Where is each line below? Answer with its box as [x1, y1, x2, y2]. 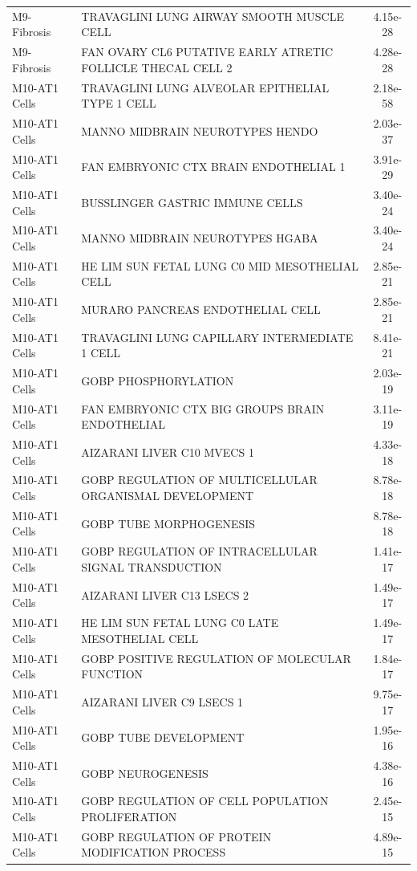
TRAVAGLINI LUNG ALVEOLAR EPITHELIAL [81, 79, 330, 96]
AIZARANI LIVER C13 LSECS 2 [81, 586, 249, 603]
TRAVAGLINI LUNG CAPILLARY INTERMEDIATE [81, 328, 354, 345]
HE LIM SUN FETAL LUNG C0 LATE [81, 614, 279, 631]
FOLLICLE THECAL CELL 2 [81, 59, 233, 75]
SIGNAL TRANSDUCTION [81, 558, 222, 575]
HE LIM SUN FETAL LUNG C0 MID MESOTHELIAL [81, 257, 358, 274]
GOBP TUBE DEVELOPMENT [81, 729, 245, 746]
